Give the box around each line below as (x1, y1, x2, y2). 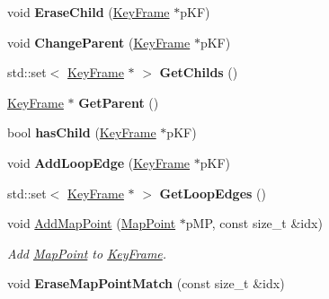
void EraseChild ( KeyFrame (7, 3, 170, 21)
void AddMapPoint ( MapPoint (7, 214, 176, 233)
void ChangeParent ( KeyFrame (7, 32, 191, 51)
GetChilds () (159, 63, 238, 82)
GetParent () (78, 92, 159, 111)
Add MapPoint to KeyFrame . (7, 243, 167, 262)
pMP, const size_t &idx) (185, 214, 323, 233)
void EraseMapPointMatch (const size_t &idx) (7, 274, 285, 293)
